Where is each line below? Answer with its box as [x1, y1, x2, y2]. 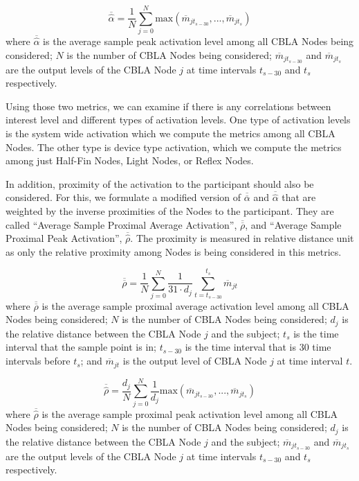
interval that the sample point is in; [6, 340, 156, 354]
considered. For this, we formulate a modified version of [6, 190, 241, 204]
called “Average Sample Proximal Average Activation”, [6, 217, 237, 231]
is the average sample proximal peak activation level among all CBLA [42, 406, 338, 421]
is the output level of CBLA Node [122, 353, 267, 368]
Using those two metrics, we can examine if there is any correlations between [6, 98, 331, 113]
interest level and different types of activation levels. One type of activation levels [6, 112, 351, 127]
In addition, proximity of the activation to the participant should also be [6, 176, 314, 191]
